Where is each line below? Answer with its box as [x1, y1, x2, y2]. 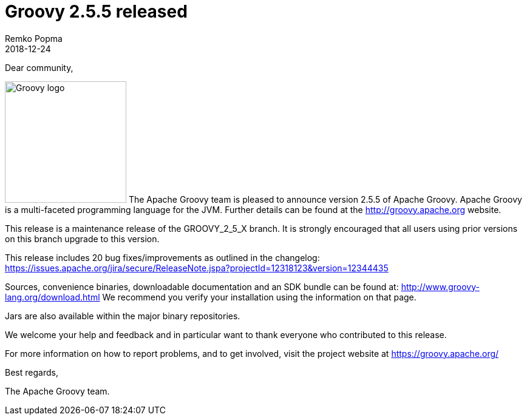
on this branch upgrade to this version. [5, 233, 160, 244]
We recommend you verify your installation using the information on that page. [102, 291, 416, 302]
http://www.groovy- [401, 281, 480, 292]
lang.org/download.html [5, 291, 100, 302]
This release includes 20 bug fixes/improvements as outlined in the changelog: [5, 252, 320, 263]
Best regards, [5, 367, 58, 378]
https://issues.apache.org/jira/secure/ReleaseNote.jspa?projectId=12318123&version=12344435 [5, 262, 389, 273]
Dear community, [5, 62, 73, 73]
